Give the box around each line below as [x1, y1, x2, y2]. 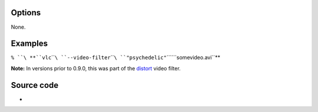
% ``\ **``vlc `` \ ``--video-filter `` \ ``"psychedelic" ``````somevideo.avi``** [11, 54, 221, 61]
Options [11, 8, 41, 18]
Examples [11, 39, 48, 49]
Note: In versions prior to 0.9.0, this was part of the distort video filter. [11, 65, 181, 72]
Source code [11, 80, 59, 90]
